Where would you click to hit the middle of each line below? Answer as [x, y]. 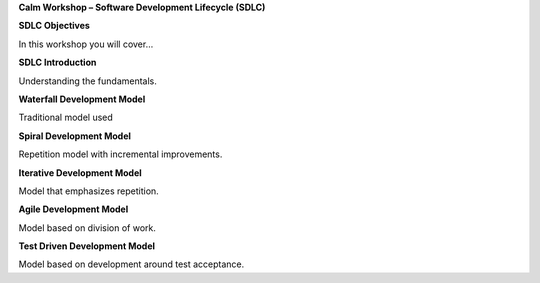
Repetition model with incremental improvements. [120, 154]
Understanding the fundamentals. [87, 81]
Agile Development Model [73, 209]
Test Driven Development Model [86, 246]
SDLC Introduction [57, 62]
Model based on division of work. [87, 227]
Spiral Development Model [75, 136]
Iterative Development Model [80, 172]
